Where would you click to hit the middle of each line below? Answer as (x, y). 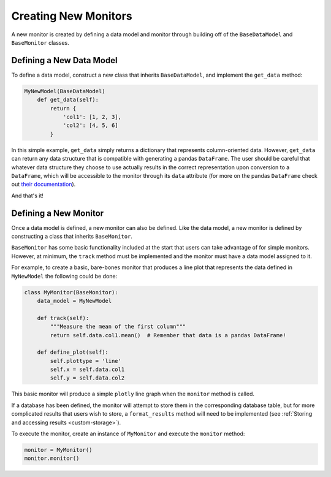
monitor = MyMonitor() (58, 450)
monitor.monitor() (52, 459)
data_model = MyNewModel (74, 301)
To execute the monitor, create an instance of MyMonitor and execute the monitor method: (128, 434)
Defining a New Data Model (64, 60)
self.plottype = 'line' (86, 361)
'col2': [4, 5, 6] (91, 125)
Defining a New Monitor (58, 213)
